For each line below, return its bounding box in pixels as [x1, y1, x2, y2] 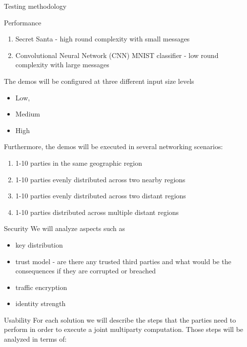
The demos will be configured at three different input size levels [4, 76, 194, 86]
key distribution [15, 239, 63, 250]
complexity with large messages [15, 59, 109, 70]
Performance [4, 17, 41, 27]
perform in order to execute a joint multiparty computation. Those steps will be [4, 324, 244, 334]
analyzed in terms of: [4, 334, 67, 344]
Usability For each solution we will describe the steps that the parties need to [4, 314, 236, 325]
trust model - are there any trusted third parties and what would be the [15, 256, 231, 266]
